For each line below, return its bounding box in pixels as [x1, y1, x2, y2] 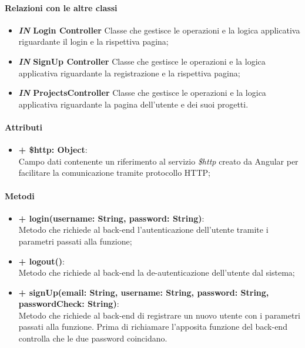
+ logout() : [18, 255, 65, 267]
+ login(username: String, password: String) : [18, 212, 205, 224]
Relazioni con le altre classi [5, 1, 118, 14]
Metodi [5, 189, 35, 202]
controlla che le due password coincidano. [18, 332, 167, 344]
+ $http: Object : [18, 143, 88, 156]
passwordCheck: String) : [18, 297, 119, 310]
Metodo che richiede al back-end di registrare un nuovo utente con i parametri [18, 309, 300, 321]
